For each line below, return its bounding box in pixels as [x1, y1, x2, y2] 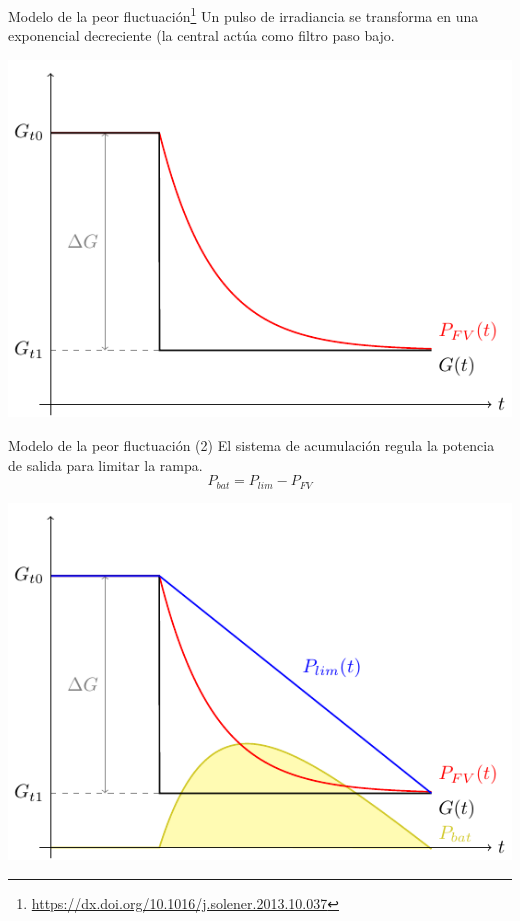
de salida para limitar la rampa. [8, 454, 203, 475]
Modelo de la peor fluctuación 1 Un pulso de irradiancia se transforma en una [8, 3, 479, 26]
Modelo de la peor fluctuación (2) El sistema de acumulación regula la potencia [8, 434, 495, 455]
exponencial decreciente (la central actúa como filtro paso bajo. [8, 25, 395, 46]
